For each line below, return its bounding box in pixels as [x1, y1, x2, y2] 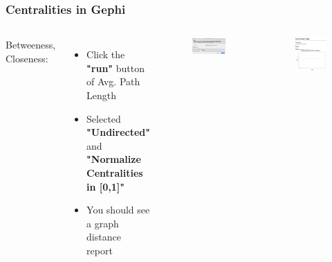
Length [86, 88, 117, 102]
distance [86, 229, 121, 244]
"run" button [86, 60, 145, 75]
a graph [86, 216, 119, 230]
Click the [86, 47, 125, 62]
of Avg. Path [86, 74, 140, 89]
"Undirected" [86, 125, 151, 139]
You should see [86, 202, 150, 217]
